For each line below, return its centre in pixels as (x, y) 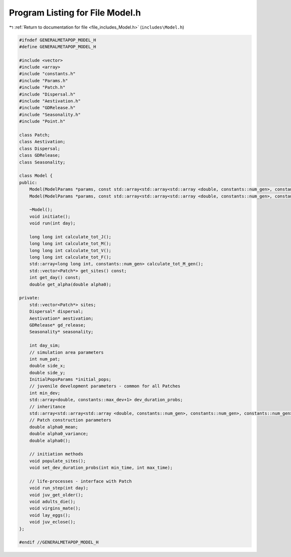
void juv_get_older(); (56, 495)
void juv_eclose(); (53, 522)
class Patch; (35, 135)
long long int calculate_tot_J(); (70, 237)
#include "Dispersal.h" (48, 94)
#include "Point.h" (42, 122)
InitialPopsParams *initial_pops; (70, 379)
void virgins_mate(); (55, 508)
